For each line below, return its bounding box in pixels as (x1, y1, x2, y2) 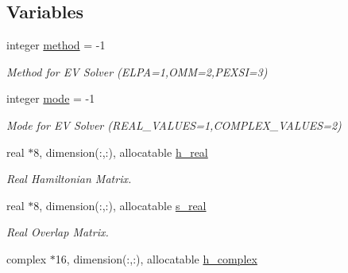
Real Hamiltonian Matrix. (6, 170, 132, 187)
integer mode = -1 (6, 90, 95, 107)
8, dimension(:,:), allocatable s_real (33, 197, 207, 213)
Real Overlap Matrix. (6, 224, 109, 240)
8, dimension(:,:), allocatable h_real (33, 143, 208, 160)
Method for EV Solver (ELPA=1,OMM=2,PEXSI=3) (6, 63, 268, 80)
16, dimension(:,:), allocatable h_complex (55, 250, 257, 267)
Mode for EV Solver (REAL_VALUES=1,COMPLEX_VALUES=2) (6, 116, 342, 133)
